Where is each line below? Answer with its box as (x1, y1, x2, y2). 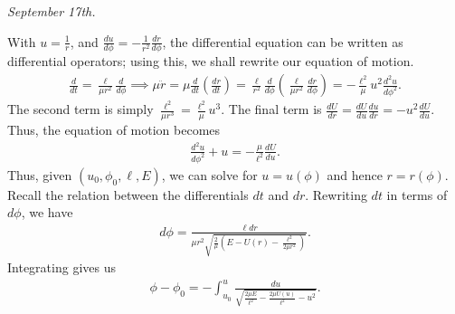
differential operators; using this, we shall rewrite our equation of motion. (7, 52, 414, 71)
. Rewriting (305, 185, 367, 204)
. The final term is (221, 100, 322, 119)
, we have (21, 203, 73, 222)
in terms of (386, 185, 448, 204)
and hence (327, 165, 383, 184)
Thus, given (7, 165, 72, 184)
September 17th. (7, 2, 96, 20)
